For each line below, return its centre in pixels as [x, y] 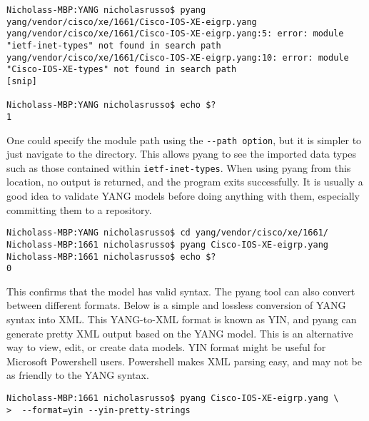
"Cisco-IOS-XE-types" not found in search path [122, 70]
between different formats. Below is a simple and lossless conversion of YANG [176, 305]
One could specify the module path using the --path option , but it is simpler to [184, 140]
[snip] [22, 81]
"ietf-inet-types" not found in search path [114, 45]
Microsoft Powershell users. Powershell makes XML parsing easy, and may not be [184, 361]
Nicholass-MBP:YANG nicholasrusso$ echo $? [111, 105]
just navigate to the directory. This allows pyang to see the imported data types [182, 154]
